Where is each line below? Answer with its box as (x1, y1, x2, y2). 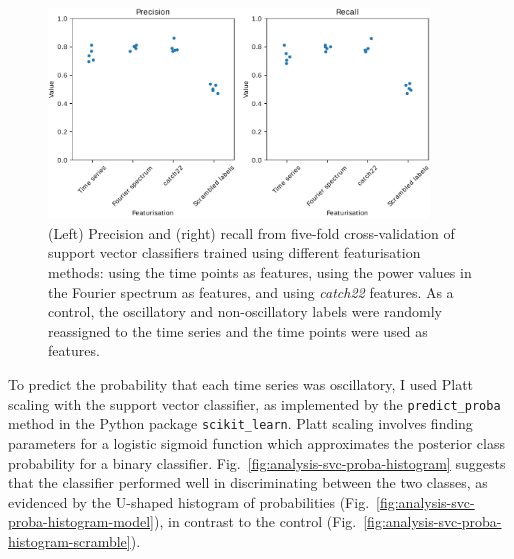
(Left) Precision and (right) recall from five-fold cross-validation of (48, 222, 455, 243)
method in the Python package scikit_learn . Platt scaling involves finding (8, 413, 473, 434)
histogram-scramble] (8, 530, 131, 551)
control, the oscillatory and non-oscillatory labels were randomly (48, 301, 443, 322)
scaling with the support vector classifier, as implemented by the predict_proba (8, 393, 501, 414)
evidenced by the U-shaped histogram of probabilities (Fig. (8, 491, 370, 512)
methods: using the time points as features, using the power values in (48, 262, 472, 283)
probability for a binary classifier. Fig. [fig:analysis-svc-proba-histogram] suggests (8, 452, 506, 473)
